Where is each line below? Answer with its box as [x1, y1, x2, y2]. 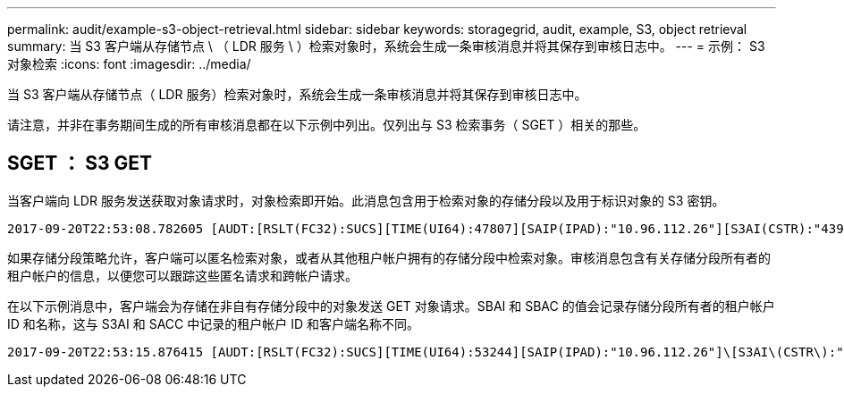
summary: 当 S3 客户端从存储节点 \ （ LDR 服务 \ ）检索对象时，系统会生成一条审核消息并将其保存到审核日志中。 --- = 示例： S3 [7, 38, 765, 54]
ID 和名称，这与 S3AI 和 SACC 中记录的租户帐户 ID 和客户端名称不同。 [7, 315, 419, 331]
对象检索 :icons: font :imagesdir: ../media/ [7, 56, 251, 71]
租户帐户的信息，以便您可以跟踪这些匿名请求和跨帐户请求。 [7, 267, 358, 283]
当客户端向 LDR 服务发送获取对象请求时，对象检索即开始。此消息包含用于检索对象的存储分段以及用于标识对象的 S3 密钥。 [7, 192, 725, 208]
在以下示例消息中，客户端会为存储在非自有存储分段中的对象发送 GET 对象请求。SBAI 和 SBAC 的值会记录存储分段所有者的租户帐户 [7, 298, 775, 314]
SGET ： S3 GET [7, 152, 153, 175]
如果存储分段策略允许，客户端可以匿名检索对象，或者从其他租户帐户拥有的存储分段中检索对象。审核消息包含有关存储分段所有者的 [7, 249, 771, 265]
